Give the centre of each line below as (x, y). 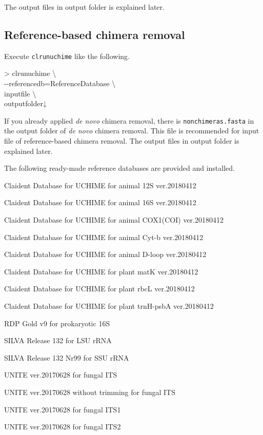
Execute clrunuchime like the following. (67, 56)
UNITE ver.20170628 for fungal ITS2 (63, 427)
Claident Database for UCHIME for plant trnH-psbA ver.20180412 (109, 306)
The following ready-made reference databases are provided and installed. (119, 168)
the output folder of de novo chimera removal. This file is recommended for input (132, 131)
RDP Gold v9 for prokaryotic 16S (57, 323)
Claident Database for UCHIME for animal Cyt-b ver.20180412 (104, 237)
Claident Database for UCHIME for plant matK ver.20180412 (101, 271)
